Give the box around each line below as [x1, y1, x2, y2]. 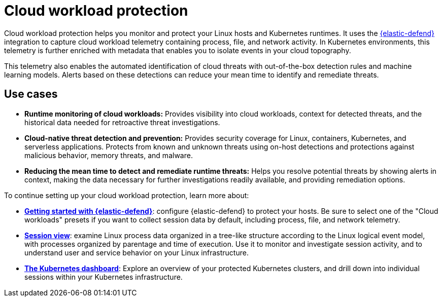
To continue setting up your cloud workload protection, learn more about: [4, 191, 249, 200]
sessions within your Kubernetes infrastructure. [24, 272, 183, 281]
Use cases [4, 88, 58, 101]
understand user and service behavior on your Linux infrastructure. [24, 248, 249, 257]
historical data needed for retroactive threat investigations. [24, 118, 220, 127]
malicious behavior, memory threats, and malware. [24, 150, 193, 160]
